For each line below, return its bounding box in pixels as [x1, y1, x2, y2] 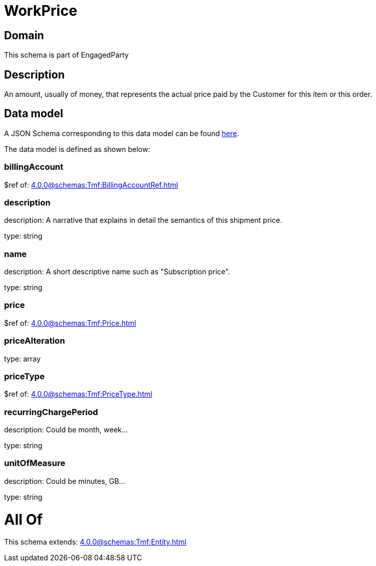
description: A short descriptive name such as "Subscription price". [4, 267, 230, 276]
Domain [4, 29, 44, 42]
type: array [4, 354, 41, 363]
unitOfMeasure [4, 458, 65, 469]
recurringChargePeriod [4, 406, 98, 417]
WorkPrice [4, 2, 78, 19]
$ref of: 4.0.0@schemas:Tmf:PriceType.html [4, 390, 153, 399]
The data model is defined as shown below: [4, 144, 151, 153]
